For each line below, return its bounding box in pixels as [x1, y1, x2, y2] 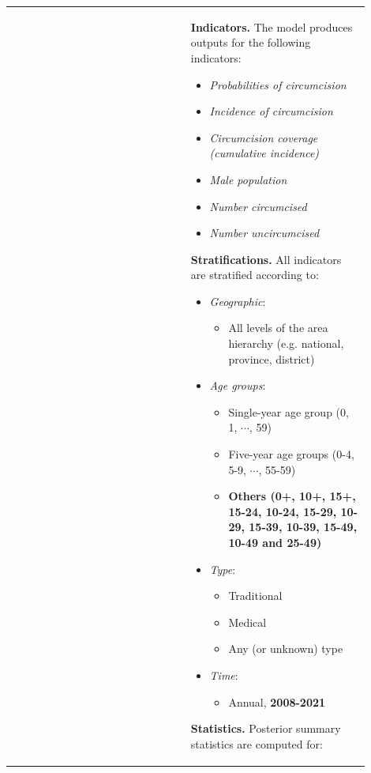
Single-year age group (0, [228, 403, 349, 420]
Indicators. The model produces [190, 18, 353, 35]
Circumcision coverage [209, 129, 318, 145]
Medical [228, 613, 267, 630]
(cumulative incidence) [209, 145, 320, 161]
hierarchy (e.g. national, [228, 335, 344, 352]
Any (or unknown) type [228, 640, 343, 657]
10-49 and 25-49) [228, 534, 322, 550]
